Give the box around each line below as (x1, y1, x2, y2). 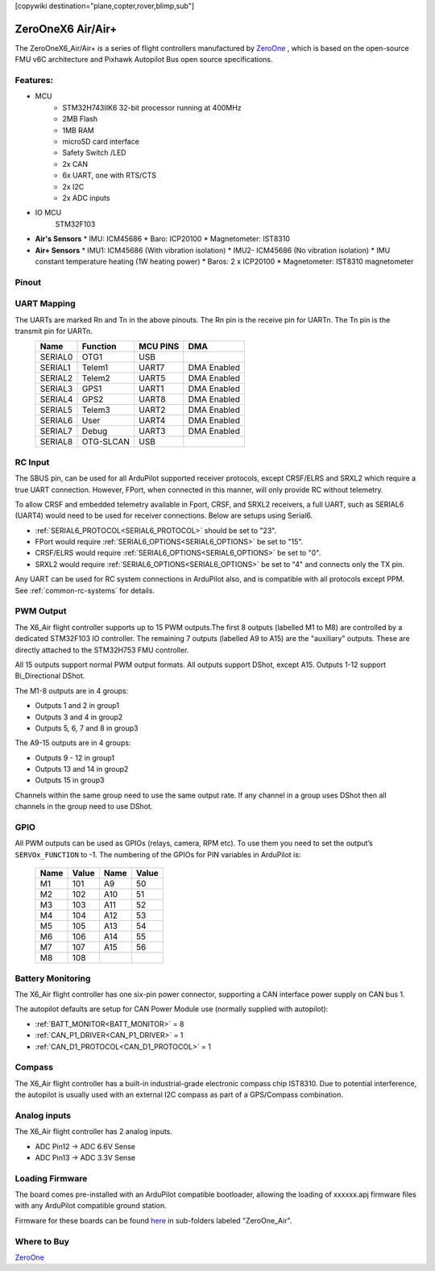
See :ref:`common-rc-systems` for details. (14, 585, 155, 595)
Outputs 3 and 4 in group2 (35, 712, 123, 722)
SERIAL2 (39, 373, 73, 384)
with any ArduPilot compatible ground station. (14, 1201, 167, 1211)
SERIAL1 (39, 362, 72, 373)
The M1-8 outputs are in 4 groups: (14, 686, 129, 695)
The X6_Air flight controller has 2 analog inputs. (14, 1127, 173, 1136)
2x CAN (62, 159, 89, 169)
